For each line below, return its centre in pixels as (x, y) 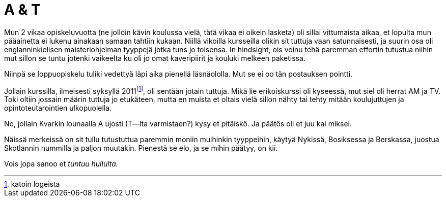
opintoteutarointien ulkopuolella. (58, 108)
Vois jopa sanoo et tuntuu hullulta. (61, 164)
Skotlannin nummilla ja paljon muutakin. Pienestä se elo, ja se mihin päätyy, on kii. (141, 148)
